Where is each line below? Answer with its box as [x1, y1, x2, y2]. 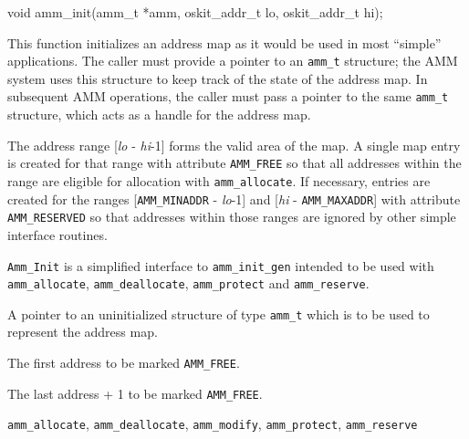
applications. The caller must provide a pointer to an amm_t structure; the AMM [7, 51, 458, 70]
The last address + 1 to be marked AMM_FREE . [7, 383, 263, 402]
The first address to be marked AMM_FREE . [7, 353, 240, 372]
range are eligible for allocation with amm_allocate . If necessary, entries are [7, 171, 431, 190]
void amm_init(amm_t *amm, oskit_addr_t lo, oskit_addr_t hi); [7, 3, 383, 21]
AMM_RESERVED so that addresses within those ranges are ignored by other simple [7, 207, 456, 226]
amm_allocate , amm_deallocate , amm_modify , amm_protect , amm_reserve [7, 414, 418, 434]
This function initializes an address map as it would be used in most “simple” [7, 33, 442, 52]
